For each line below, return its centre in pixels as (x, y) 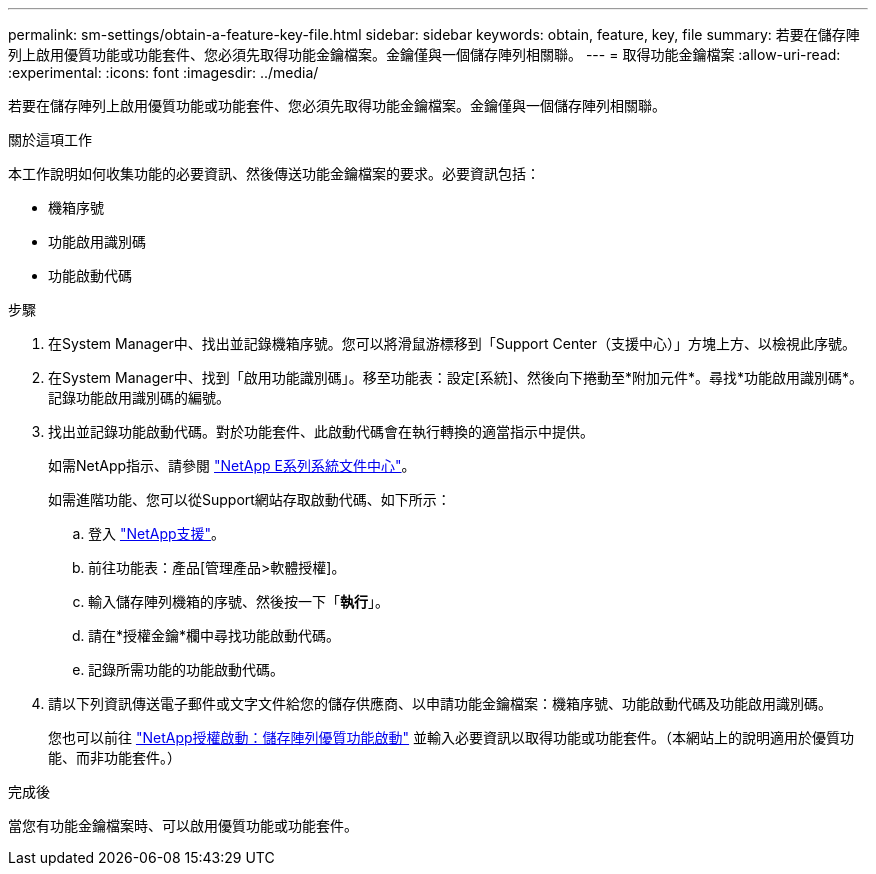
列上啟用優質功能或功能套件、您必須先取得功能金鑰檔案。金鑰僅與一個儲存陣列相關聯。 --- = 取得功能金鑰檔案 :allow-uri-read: (424, 54)
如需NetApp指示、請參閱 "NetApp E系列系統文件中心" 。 (232, 465)
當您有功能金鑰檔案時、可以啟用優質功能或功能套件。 (183, 825)
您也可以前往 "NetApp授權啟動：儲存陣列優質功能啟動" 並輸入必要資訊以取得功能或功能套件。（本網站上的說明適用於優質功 (451, 737)
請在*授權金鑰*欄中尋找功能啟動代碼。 (214, 635)
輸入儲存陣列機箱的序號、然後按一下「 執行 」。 (238, 601)
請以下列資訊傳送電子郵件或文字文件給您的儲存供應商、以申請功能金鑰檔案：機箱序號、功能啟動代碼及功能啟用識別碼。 (440, 703)
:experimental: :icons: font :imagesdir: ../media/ (163, 72)
